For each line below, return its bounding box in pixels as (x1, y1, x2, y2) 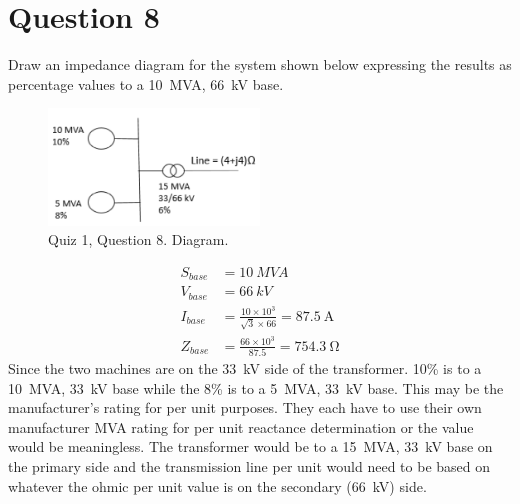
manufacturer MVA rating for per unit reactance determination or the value (8, 416, 474, 437)
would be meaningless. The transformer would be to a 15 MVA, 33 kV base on (8, 436, 493, 457)
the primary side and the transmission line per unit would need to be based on (8, 456, 491, 477)
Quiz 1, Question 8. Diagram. (48, 229, 229, 250)
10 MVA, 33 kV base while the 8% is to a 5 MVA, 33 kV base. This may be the (8, 377, 504, 398)
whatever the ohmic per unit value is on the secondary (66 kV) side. (8, 475, 427, 496)
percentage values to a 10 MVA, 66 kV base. (8, 73, 284, 94)
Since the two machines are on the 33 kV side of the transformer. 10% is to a (8, 358, 482, 379)
